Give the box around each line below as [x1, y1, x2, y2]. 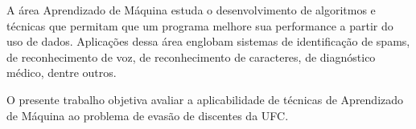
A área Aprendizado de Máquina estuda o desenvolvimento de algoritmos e [6, 2, 376, 18]
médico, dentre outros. [6, 64, 117, 81]
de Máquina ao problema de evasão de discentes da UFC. [6, 107, 289, 123]
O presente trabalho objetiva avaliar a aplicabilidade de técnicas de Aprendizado [6, 91, 404, 107]
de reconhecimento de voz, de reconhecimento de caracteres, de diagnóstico [6, 48, 376, 65]
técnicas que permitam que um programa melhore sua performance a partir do [6, 17, 393, 34]
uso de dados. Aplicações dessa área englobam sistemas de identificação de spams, [6, 33, 410, 50]
